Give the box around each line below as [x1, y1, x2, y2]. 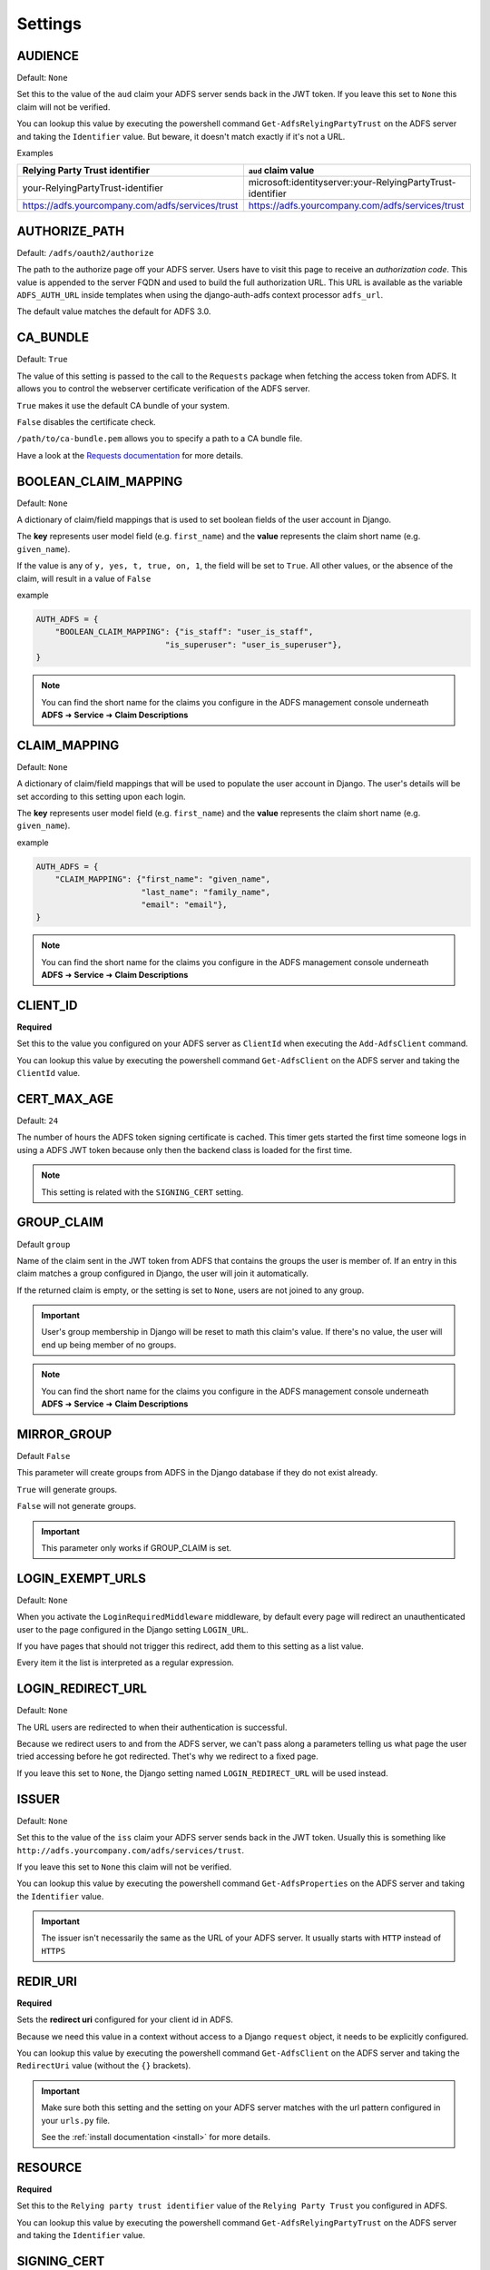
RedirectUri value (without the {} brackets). [16, 2060, 191, 2071]
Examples [16, 148, 54, 159]
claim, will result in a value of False [16, 573, 152, 584]
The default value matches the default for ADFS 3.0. [16, 306, 211, 317]
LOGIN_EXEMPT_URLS [16, 1571, 147, 1586]
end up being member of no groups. [41, 1339, 177, 1350]
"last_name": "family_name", [141, 886, 271, 897]
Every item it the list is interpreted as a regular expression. [16, 1657, 235, 1668]
